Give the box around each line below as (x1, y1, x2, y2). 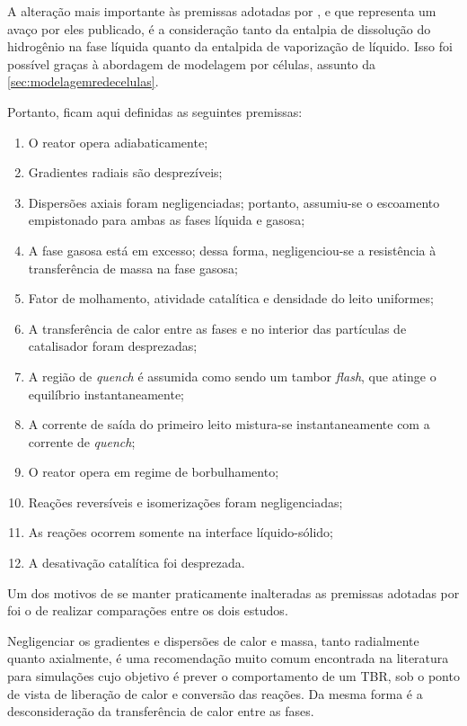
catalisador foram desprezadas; (28, 336, 198, 355)
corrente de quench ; (28, 432, 136, 451)
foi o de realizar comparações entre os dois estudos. (7, 601, 288, 620)
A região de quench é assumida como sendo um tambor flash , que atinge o (28, 366, 436, 385)
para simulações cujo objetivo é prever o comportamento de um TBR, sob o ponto (7, 667, 460, 686)
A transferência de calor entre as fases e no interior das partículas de (28, 318, 407, 337)
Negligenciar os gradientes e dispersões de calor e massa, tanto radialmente (7, 631, 419, 650)
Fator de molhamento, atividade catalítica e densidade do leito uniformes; (28, 289, 434, 308)
